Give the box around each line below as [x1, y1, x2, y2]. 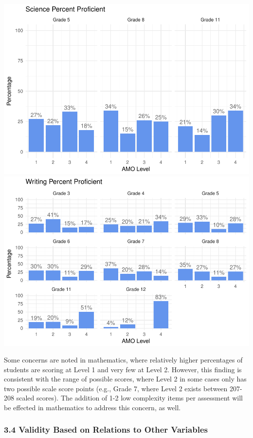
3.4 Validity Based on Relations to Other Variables [4, 423, 208, 435]
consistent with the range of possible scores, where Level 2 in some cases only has [4, 374, 247, 384]
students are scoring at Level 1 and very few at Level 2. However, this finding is [4, 364, 242, 374]
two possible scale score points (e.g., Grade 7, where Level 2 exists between [4, 383, 228, 393]
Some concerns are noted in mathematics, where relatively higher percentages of [4, 355, 243, 365]
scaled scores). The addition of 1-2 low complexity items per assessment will [16, 393, 243, 403]
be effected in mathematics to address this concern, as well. [4, 402, 181, 412]
